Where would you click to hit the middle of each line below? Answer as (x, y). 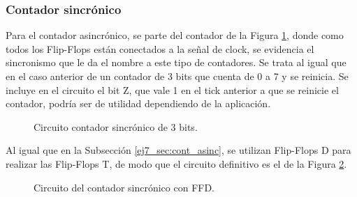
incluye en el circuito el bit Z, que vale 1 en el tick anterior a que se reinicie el (172, 89)
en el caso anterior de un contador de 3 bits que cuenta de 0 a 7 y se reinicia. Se (177, 76)
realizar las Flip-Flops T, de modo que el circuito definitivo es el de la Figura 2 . (176, 163)
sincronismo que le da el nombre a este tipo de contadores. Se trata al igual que (176, 62)
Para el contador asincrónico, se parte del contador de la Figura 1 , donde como (175, 35)
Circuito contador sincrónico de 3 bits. (116, 126)
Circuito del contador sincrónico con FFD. (124, 187)
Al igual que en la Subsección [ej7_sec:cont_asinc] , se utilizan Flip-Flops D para (178, 150)
